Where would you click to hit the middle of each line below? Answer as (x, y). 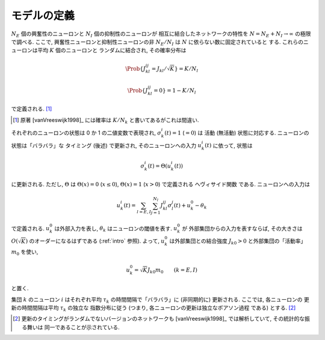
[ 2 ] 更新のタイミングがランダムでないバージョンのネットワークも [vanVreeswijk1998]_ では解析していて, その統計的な (159, 319)
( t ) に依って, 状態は (229, 145)
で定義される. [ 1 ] (32, 109)
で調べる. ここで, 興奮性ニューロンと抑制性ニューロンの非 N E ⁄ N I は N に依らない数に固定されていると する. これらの (157, 42)
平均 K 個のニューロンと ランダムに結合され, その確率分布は (112, 50)
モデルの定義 (43, 16)
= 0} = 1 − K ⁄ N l (175, 91)
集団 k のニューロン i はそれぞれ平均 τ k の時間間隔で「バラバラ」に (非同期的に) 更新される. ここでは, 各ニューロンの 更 (160, 300)
